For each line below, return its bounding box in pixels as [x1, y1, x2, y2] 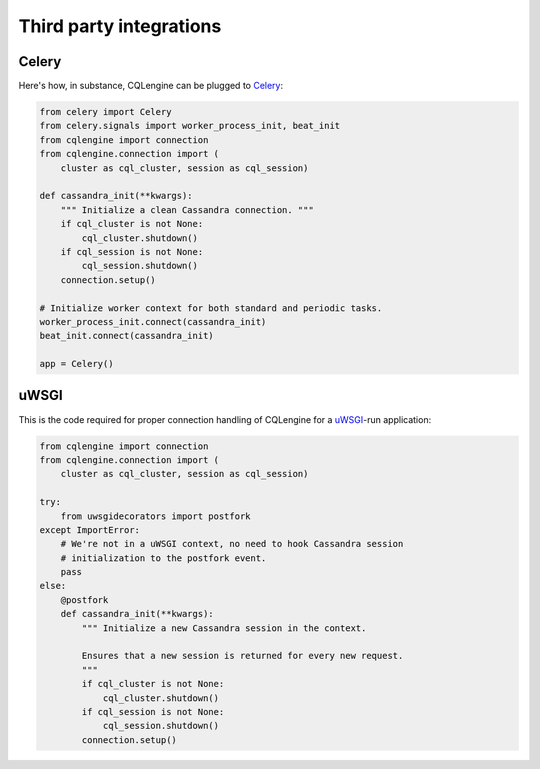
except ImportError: [39, 524, 140, 535]
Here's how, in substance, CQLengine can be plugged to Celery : [18, 80, 284, 92]
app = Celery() [39, 358, 114, 370]
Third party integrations [18, 15, 222, 37]
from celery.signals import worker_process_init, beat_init [39, 120, 341, 132]
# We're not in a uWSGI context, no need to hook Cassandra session [60, 538, 404, 550]
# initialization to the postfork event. [60, 552, 267, 564]
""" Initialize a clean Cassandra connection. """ [60, 204, 314, 215]
